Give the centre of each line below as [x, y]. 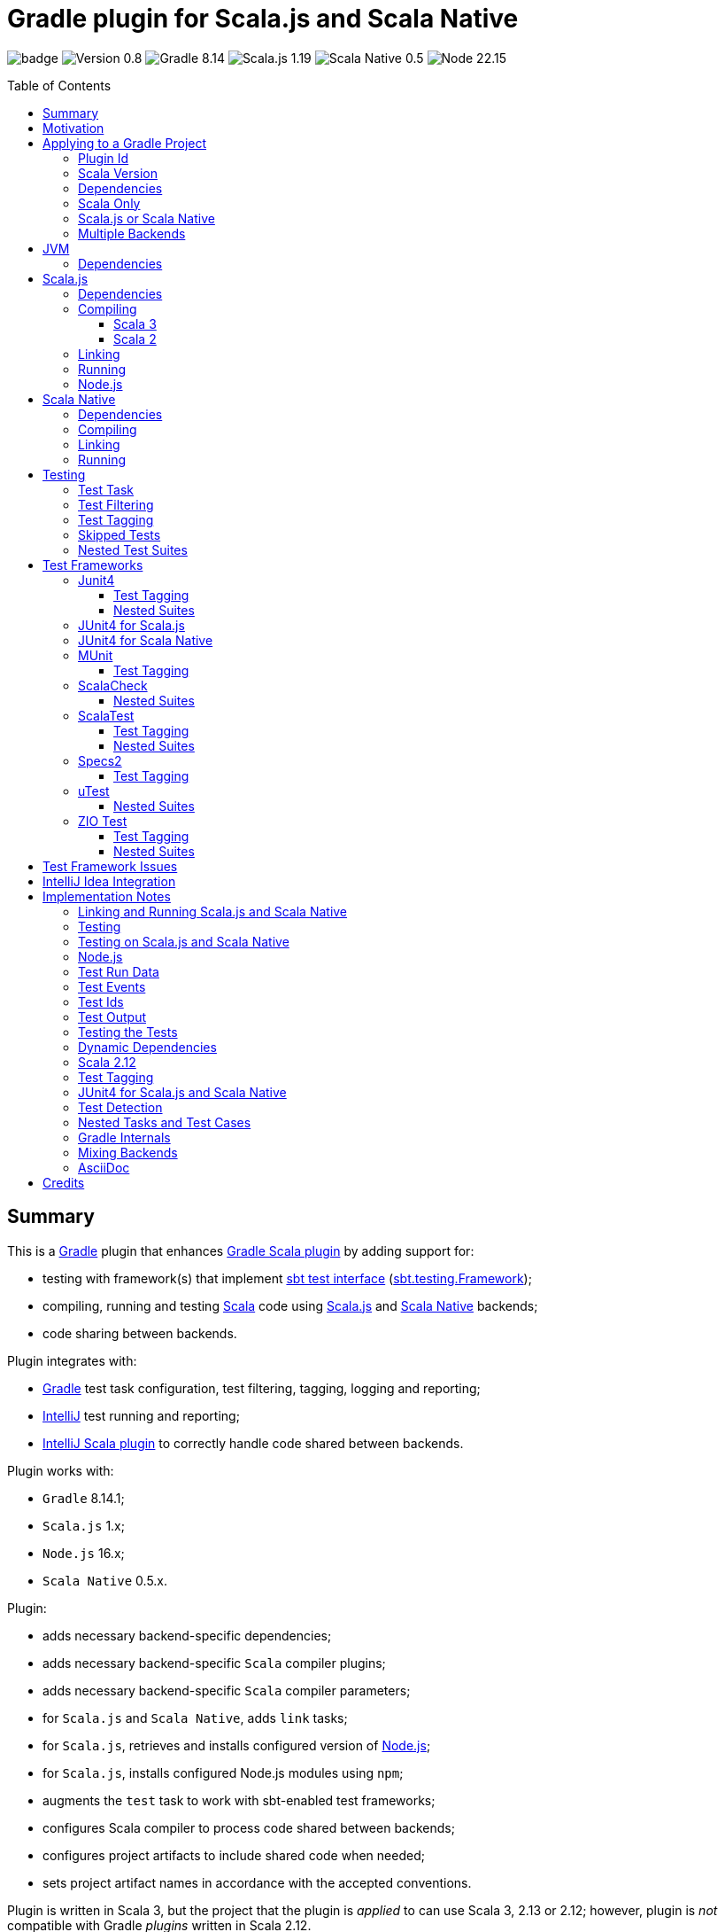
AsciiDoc [104, 1167]
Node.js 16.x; [84, 1553]
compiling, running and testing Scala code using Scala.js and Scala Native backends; [290, 1305]
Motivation [73, 128]
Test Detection [120, 1107]
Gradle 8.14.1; [84, 1498]
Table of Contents [59, 85]
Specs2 [100, 760]
